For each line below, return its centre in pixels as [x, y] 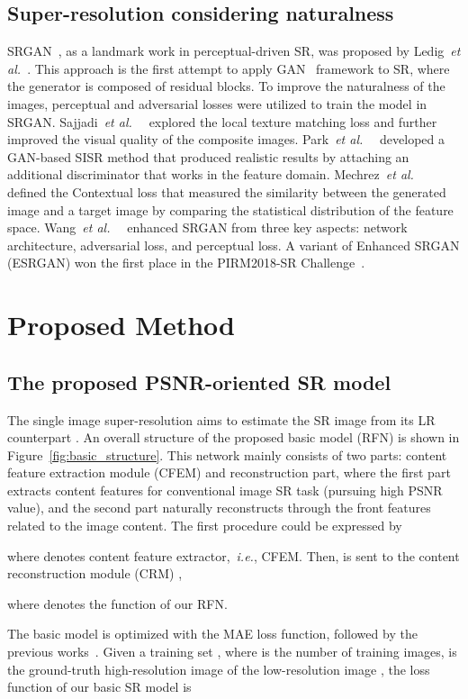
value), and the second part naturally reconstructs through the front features [219, 508]
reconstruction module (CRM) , [95, 573]
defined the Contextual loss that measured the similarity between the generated [227, 191]
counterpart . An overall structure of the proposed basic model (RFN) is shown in [234, 437]
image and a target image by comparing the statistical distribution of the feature [230, 209]
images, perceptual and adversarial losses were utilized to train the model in [217, 103]
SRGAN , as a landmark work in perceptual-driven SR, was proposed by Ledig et [234, 51]
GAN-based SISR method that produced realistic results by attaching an [208, 156]
